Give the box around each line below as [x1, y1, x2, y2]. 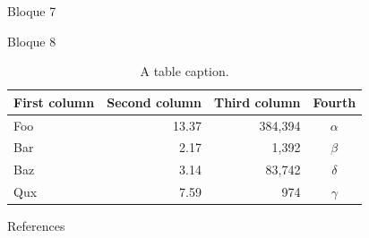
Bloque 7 [7, 2, 56, 20]
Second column [107, 92, 202, 111]
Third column [213, 92, 301, 111]
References [7, 217, 65, 235]
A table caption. [140, 62, 229, 81]
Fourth [313, 92, 356, 111]
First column [13, 92, 95, 111]
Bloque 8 [7, 31, 56, 50]
